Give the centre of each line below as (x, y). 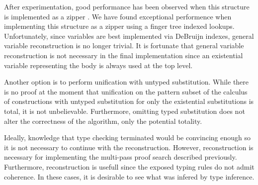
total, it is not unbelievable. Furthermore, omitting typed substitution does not (125, 111)
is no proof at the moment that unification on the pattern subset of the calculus (126, 91)
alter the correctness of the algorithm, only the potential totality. (103, 121)
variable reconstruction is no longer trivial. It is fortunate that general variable (124, 46)
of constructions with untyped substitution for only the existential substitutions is (129, 101)
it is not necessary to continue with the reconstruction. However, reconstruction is (129, 147)
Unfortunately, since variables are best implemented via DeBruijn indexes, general (129, 36)
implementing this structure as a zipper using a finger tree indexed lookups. (119, 26)
